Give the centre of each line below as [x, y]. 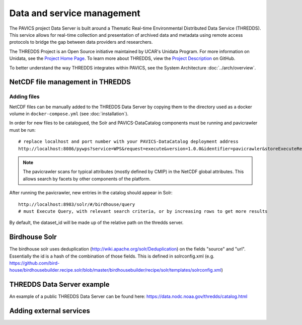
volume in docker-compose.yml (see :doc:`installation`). [69, 114]
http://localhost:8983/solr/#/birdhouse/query [77, 204]
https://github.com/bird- [34, 263]
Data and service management [75, 13]
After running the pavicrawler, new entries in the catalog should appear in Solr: [91, 193]
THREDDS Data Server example [60, 285]
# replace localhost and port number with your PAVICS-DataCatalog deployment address [128, 142]
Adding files [24, 97]
